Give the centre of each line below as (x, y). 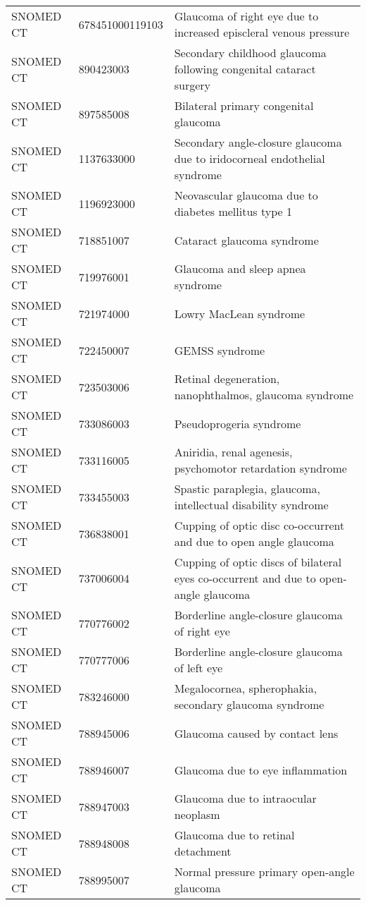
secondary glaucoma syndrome (249, 704)
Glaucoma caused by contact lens (256, 733)
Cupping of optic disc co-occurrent (259, 525)
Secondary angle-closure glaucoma (258, 142)
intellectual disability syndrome (251, 505)
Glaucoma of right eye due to (246, 16)
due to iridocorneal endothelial (250, 158)
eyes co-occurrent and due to (245, 578)
